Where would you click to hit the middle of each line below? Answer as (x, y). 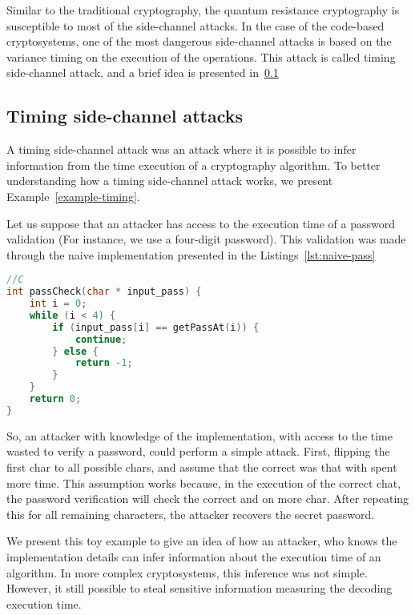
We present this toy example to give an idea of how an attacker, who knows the (202, 541)
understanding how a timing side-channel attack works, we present (170, 181)
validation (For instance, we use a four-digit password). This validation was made (206, 239)
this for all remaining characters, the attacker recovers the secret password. (191, 514)
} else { (75, 351)
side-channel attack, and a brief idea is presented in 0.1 (143, 72)
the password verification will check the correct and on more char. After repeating (208, 498)
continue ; (101, 339)
